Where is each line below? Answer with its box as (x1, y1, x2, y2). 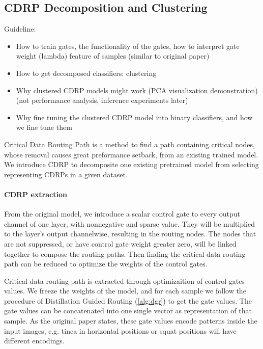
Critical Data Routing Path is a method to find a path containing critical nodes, (4, 139, 255, 149)
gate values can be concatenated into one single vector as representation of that (4, 305, 252, 316)
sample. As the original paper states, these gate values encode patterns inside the (4, 315, 257, 326)
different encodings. (4, 335, 65, 346)
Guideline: (4, 23, 36, 34)
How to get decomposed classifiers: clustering (16, 67, 157, 78)
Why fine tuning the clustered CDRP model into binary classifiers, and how (16, 112, 253, 122)
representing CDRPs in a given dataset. (4, 169, 128, 179)
